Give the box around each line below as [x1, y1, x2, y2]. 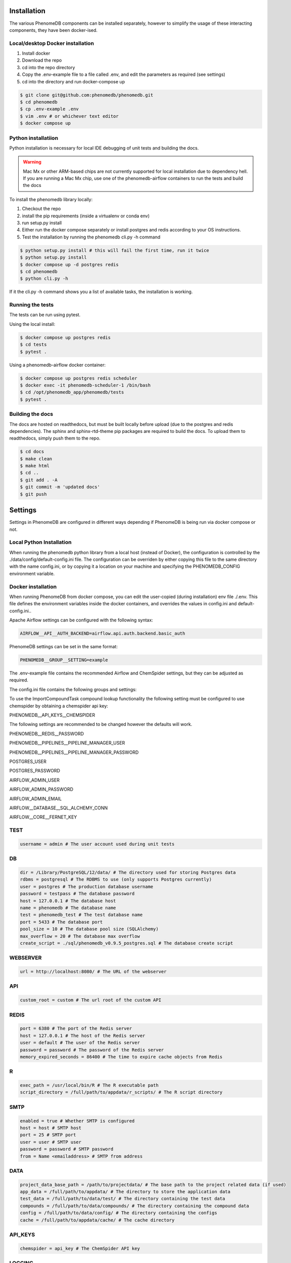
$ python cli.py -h [20, 276, 68, 281]
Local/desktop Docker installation [9, 39, 94, 46]
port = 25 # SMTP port [20, 1132, 76, 1138]
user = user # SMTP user [20, 1139, 82, 1145]
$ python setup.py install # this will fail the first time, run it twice [20, 248, 210, 253]
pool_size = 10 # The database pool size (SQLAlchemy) [20, 926, 159, 932]
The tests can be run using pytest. [9, 312, 81, 318]
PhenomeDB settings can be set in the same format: [9, 644, 118, 650]
